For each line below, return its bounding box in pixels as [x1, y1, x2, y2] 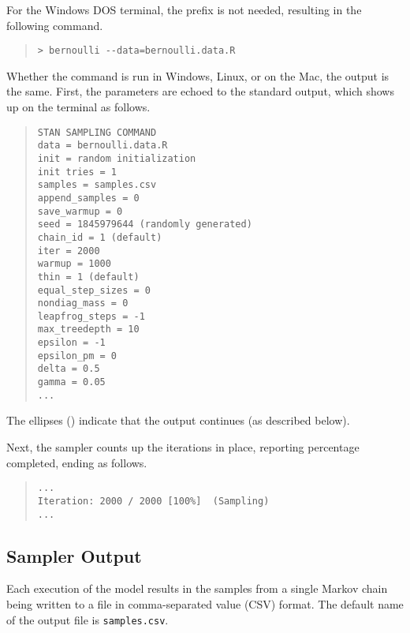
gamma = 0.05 [37, 376, 106, 388]
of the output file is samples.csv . [6, 611, 169, 627]
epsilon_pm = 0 [37, 350, 117, 361]
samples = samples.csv [37, 179, 157, 191]
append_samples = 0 [37, 192, 140, 204]
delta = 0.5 [37, 363, 100, 375]
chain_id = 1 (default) [37, 231, 162, 243]
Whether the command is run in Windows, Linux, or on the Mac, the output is [6, 67, 389, 84]
